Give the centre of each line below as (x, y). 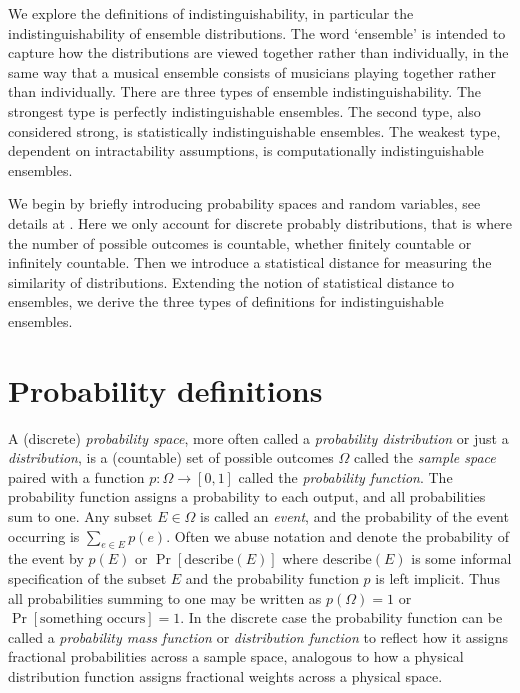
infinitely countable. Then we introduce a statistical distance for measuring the (250, 262)
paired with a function (76, 476)
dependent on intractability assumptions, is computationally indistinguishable (246, 150)
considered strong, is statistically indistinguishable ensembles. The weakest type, (254, 130)
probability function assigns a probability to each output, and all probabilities (247, 496)
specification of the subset (87, 577)
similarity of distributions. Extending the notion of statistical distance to (231, 281)
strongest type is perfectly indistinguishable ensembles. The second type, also (244, 110)
